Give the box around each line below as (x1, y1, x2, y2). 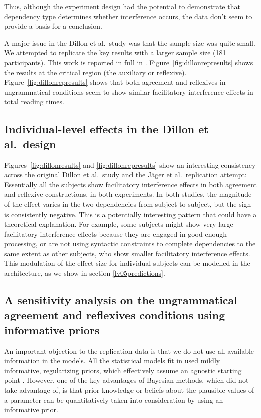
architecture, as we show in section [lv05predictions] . (4, 268, 165, 278)
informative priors (4, 322, 100, 337)
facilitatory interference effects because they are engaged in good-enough (4, 228, 227, 239)
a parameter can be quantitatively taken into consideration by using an (4, 394, 223, 405)
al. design (4, 136, 56, 151)
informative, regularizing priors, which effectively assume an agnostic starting (4, 365, 242, 375)
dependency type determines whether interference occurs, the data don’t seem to (4, 11, 252, 21)
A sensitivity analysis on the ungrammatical (4, 292, 238, 308)
